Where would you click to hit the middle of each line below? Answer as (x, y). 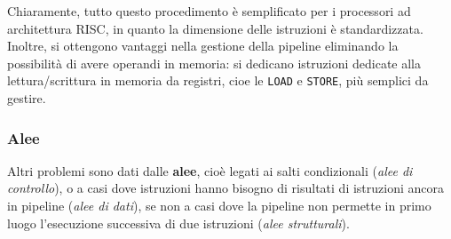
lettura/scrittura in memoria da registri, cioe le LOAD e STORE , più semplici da (218, 80)
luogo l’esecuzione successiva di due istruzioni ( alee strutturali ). (178, 223)
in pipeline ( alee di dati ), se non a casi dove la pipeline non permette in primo (219, 206)
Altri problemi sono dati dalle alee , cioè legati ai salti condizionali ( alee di (210, 170)
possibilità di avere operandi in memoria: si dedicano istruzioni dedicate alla (214, 63)
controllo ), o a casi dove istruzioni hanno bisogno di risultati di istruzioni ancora (226, 188)
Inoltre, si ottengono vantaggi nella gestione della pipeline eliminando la (203, 46)
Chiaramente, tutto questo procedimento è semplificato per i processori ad (209, 11)
